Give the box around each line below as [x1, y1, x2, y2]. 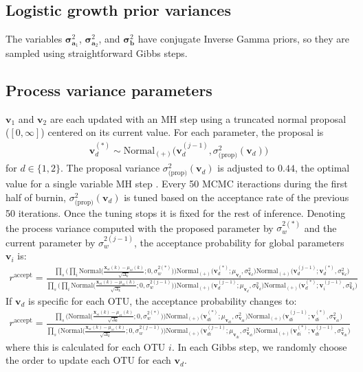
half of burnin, [5, 189, 66, 204]
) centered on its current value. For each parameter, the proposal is [41, 125, 324, 139]
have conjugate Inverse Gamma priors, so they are [137, 32, 350, 46]
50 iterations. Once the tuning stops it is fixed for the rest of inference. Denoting [5, 205, 346, 220]
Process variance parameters [5, 80, 212, 101]
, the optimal [294, 161, 350, 175]
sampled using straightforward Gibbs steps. [5, 46, 188, 60]
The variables [5, 32, 63, 46]
